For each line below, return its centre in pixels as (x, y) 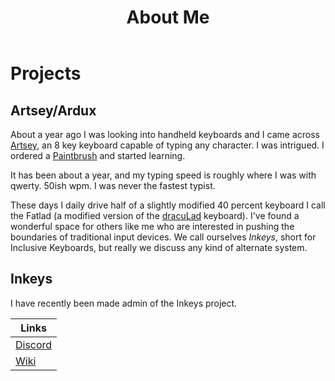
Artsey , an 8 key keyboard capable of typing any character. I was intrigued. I (167, 145)
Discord (34, 344)
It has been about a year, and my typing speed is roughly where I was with (163, 175)
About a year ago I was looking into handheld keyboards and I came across (165, 134)
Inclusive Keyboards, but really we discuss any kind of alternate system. (159, 247)
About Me (168, 17)
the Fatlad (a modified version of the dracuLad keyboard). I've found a (155, 215)
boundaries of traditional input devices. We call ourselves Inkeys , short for (163, 237)
